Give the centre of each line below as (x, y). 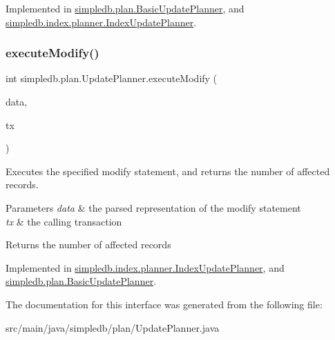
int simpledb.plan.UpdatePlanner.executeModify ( (112, 78)
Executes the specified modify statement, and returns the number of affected (168, 171)
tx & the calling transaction (64, 221)
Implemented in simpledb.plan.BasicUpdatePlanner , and (125, 8)
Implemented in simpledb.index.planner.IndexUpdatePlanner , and (145, 267)
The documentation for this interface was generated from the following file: (164, 304)
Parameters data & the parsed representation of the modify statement (153, 207)
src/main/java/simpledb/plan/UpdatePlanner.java (113, 327)
